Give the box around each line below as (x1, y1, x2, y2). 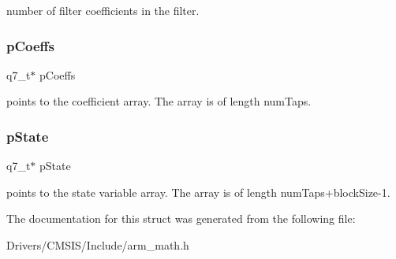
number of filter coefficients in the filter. (6, 2, 200, 18)
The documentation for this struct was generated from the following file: (6, 210, 356, 227)
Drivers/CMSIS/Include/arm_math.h (6, 237, 189, 253)
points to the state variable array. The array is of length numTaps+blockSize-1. (6, 183, 390, 200)
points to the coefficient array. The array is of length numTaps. (6, 93, 312, 109)
